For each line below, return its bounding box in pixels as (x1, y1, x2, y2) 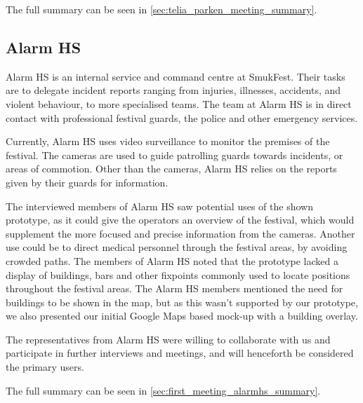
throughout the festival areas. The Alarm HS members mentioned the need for (6, 281, 343, 296)
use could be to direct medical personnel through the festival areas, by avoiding (6, 240, 348, 254)
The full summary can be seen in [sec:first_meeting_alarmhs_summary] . (6, 383, 321, 397)
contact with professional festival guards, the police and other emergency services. (6, 110, 358, 125)
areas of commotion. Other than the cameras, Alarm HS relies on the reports (6, 161, 337, 176)
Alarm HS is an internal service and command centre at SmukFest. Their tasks (6, 69, 345, 83)
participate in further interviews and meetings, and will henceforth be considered (6, 346, 354, 360)
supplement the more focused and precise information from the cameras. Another (6, 226, 355, 240)
